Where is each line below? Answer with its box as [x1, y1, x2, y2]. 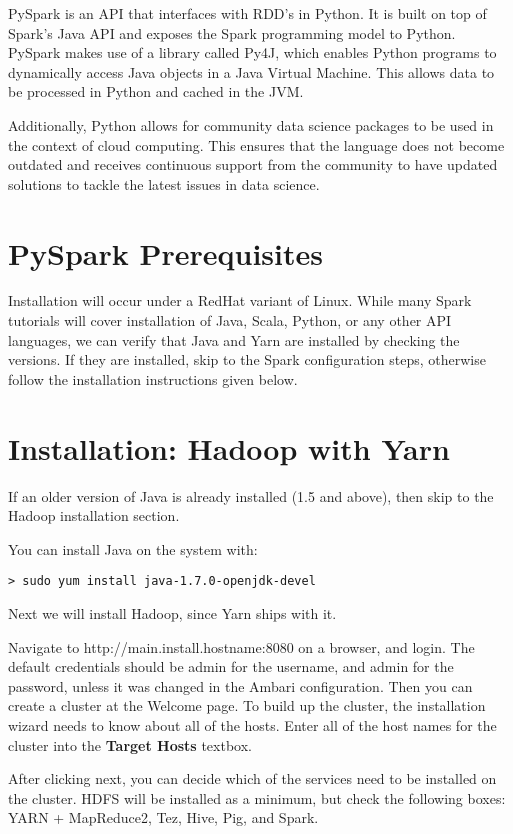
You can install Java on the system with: [8, 538, 258, 559]
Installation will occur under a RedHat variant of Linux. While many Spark [8, 290, 472, 311]
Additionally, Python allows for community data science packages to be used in [8, 114, 494, 135]
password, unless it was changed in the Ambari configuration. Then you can [8, 675, 473, 696]
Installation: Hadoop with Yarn [8, 427, 450, 468]
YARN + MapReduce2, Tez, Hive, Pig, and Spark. [8, 807, 319, 828]
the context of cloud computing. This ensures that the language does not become [8, 134, 505, 155]
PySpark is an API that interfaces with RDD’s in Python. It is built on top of [8, 3, 487, 23]
